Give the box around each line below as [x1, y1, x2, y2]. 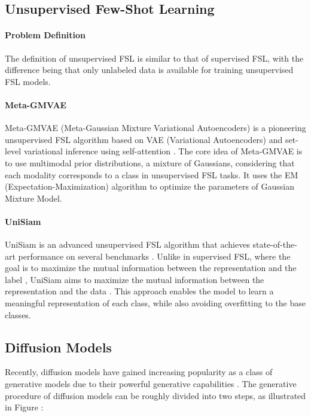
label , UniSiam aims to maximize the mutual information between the [5, 273, 264, 285]
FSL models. [5, 75, 51, 87]
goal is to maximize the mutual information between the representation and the [5, 261, 297, 274]
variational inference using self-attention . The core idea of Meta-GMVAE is [23, 145, 303, 157]
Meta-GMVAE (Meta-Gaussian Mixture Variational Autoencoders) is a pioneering [5, 121, 306, 134]
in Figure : [5, 401, 44, 413]
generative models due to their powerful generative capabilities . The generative [5, 378, 297, 390]
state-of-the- [252, 238, 297, 251]
